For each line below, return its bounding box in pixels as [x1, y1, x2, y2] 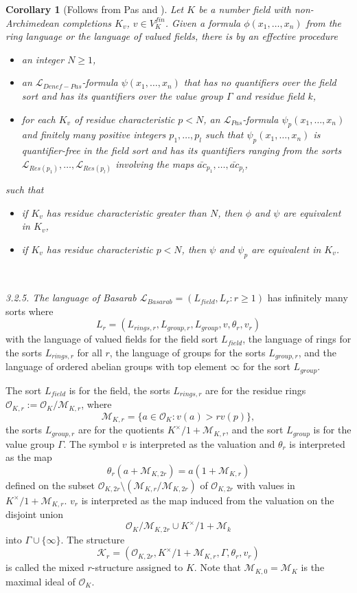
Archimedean [5, 15, 59, 30]
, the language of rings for [242, 332, 352, 346]
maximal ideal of [5, 574, 76, 588]
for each [21, 111, 56, 126]
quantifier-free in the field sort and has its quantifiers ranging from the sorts [21, 143, 342, 158]
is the [301, 560, 325, 574]
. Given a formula [165, 15, 241, 30]
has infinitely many [267, 290, 348, 305]
